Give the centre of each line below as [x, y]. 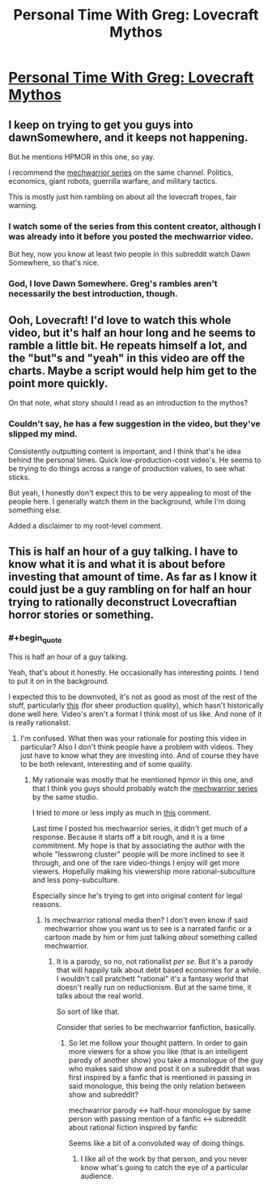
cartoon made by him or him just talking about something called [151, 938]
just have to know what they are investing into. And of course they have [139, 755]
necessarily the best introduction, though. [93, 294]
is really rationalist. [40, 723]
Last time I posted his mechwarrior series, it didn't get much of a [140, 828]
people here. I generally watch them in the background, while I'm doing [127, 502]
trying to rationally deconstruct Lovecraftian [123, 602]
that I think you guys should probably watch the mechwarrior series [145, 789]
